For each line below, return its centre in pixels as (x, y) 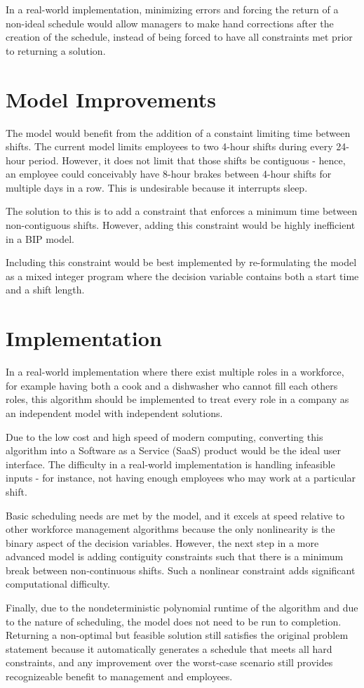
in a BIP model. (40, 238)
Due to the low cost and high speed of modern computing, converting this (164, 436)
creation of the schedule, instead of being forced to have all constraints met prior (179, 37)
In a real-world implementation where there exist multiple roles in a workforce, (175, 372)
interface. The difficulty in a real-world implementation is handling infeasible (170, 464)
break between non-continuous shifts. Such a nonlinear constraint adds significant (181, 570)
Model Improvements (111, 99)
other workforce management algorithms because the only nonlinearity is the (170, 529)
